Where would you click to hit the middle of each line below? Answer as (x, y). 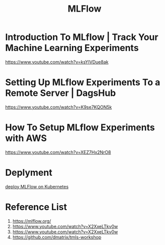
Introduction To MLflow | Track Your (82, 37)
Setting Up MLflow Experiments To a (83, 83)
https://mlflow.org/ (32, 221)
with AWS (26, 138)
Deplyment (29, 173)
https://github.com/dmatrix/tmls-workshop (57, 237)
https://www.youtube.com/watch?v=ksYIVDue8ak (57, 62)
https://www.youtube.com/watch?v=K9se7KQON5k (59, 107)
